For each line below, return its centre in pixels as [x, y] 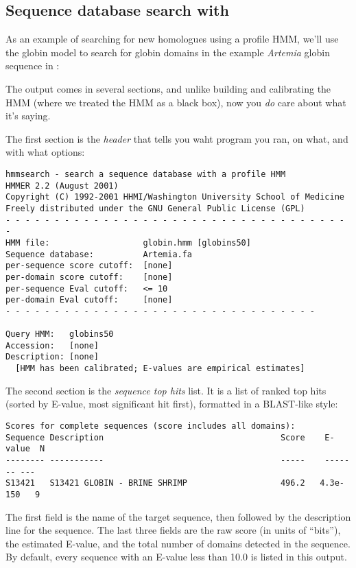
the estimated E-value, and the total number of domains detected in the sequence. [178, 543]
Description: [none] [52, 357]
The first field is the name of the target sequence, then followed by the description [178, 516]
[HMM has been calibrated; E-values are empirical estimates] [160, 369]
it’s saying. [28, 116]
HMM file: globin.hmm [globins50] [128, 242]
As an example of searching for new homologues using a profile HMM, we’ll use [172, 39]
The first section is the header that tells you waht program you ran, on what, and [177, 138]
